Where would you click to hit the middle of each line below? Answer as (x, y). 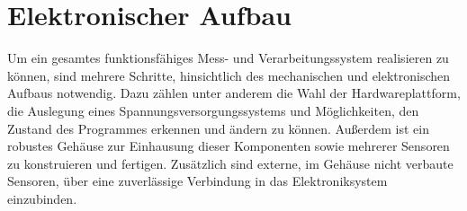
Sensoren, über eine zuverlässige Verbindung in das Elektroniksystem (198, 181)
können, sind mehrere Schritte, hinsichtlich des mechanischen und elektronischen (229, 75)
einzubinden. (42, 198)
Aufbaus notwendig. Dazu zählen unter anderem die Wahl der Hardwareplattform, (234, 93)
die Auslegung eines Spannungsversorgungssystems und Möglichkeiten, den (213, 110)
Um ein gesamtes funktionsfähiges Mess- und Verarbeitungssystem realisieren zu (228, 58)
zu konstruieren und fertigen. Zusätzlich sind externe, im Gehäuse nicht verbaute (230, 163)
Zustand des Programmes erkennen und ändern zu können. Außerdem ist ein (218, 128)
